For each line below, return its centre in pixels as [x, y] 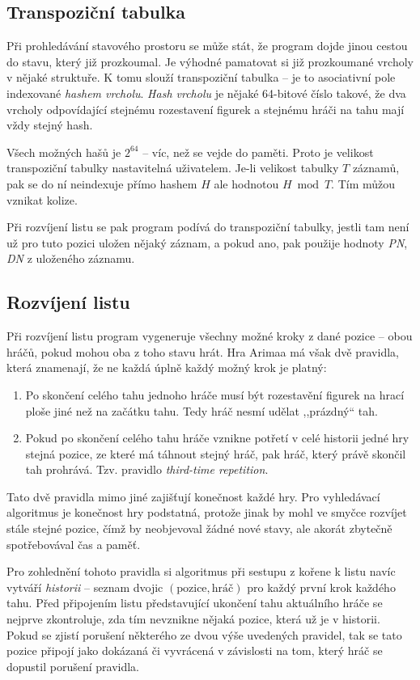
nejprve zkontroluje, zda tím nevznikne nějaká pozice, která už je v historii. [193, 619]
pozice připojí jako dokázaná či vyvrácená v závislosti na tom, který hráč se [195, 650]
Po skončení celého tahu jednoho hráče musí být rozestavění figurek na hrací [215, 394]
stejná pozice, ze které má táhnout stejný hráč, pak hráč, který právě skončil [216, 453]
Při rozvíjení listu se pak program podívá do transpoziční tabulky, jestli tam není [208, 227]
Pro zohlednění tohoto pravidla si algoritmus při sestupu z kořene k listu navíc [201, 571]
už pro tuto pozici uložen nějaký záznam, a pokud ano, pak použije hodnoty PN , [207, 242]
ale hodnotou [246, 183]
